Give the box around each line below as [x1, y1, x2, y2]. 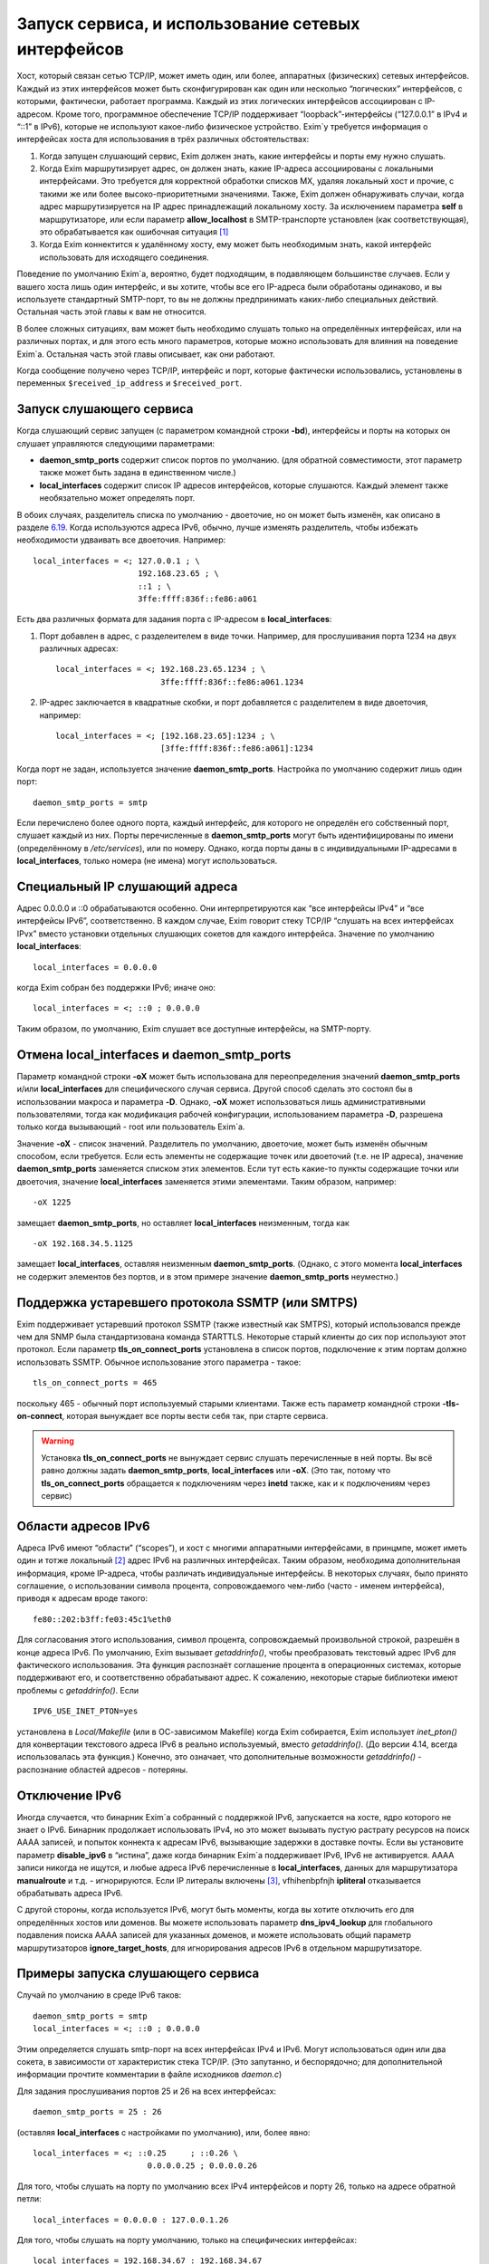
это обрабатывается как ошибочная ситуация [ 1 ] [39, 226, 229, 237]
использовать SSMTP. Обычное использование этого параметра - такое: [16, 1357, 302, 1367]
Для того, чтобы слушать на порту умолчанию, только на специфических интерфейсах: [16, 2234, 358, 2245]
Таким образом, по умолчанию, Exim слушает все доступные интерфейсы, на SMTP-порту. [16, 1023, 371, 1034]
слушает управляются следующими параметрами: [16, 437, 216, 448]
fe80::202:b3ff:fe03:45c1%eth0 [33, 1614, 172, 1625]
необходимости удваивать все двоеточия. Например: [16, 534, 226, 545]
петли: [16, 2193, 43, 2204]
